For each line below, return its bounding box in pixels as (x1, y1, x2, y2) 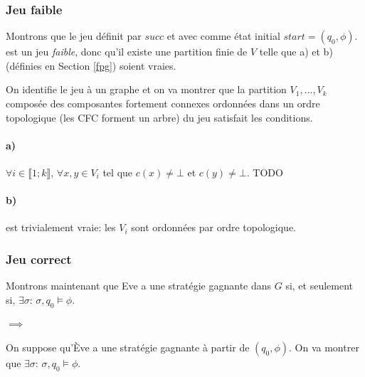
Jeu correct (6, 250, 72, 267)
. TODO (246, 164, 283, 179)
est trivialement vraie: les (6, 220, 116, 235)
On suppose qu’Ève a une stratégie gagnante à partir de (6, 339, 250, 354)
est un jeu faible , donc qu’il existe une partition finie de (6, 44, 248, 59)
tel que (102, 164, 133, 179)
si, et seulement (285, 278, 354, 293)
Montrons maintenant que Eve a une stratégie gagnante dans (6, 278, 272, 293)
